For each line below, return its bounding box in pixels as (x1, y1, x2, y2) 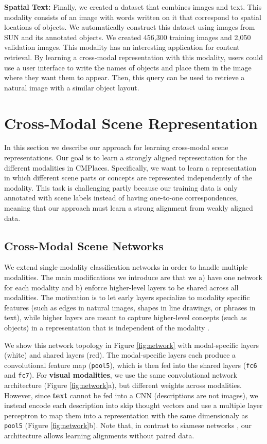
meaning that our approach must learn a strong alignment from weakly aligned (4, 202, 253, 213)
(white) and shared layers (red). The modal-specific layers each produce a (4, 349, 236, 360)
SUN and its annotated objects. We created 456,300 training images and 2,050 (4, 31, 251, 42)
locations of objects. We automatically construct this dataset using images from (4, 22, 255, 32)
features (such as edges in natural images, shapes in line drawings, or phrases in (4, 302, 256, 312)
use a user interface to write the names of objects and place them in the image (4, 62, 252, 72)
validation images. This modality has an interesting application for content (4, 42, 240, 52)
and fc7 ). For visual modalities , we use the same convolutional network (4, 369, 237, 380)
